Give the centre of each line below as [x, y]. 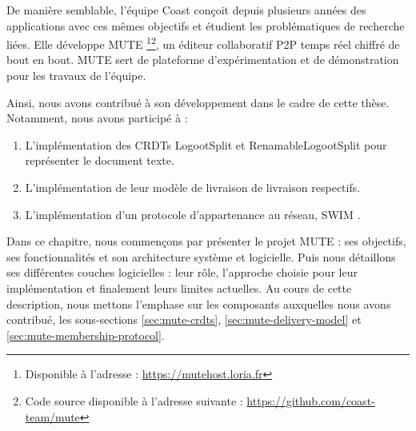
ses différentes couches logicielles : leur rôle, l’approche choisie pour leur [182, 272]
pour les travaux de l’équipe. [76, 76]
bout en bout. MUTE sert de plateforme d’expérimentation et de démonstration [203, 60]
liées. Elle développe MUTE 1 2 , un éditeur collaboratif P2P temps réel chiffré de [203, 43]
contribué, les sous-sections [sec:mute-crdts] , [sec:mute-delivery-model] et [184, 319]
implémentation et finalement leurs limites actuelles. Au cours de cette [179, 287]
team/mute [52, 416]
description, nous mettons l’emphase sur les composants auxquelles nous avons [199, 303]
